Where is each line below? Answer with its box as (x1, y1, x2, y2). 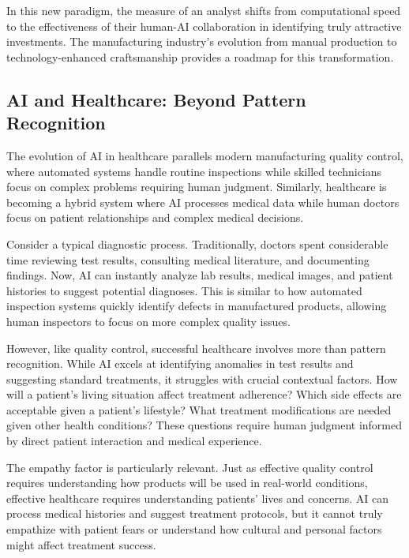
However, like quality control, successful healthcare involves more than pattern (6, 339, 386, 356)
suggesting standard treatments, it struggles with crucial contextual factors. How (6, 370, 398, 387)
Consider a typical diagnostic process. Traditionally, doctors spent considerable (6, 235, 388, 252)
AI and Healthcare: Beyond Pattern (6, 87, 306, 111)
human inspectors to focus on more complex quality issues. (6, 313, 291, 329)
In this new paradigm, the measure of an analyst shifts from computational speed (6, 2, 401, 18)
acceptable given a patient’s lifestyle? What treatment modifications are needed (6, 401, 392, 418)
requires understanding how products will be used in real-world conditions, (6, 474, 368, 491)
